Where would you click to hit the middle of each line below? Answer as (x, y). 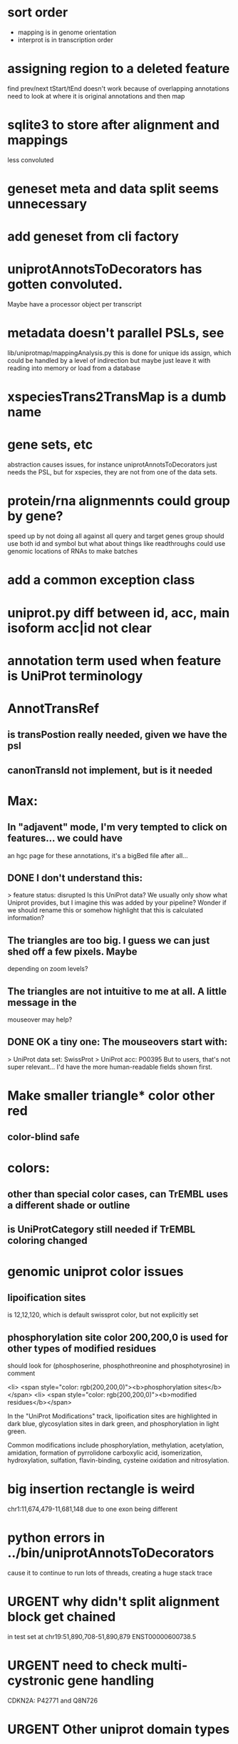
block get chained (62, 1617)
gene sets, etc (50, 445)
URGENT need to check (78, 1666)
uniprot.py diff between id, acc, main (119, 613)
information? (26, 918)
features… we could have (65, 838)
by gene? (35, 516)
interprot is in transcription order (66, 39)
